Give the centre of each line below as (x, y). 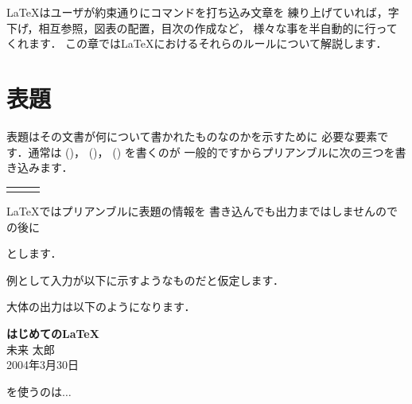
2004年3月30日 (43, 365)
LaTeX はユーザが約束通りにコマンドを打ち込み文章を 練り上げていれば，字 (203, 12)
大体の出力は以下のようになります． (101, 307)
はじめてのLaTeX (53, 333)
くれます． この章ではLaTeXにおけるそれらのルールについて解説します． (197, 43)
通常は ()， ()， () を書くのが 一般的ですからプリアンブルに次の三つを (212, 151)
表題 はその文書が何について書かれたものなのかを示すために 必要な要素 (192, 136)
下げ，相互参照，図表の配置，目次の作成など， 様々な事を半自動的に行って (202, 27)
